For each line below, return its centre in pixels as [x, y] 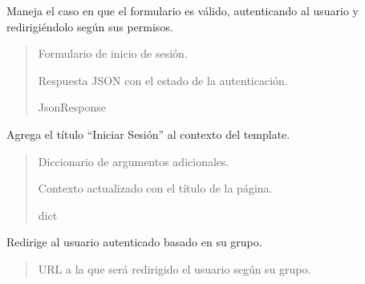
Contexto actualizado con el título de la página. [155, 188]
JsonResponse [72, 107]
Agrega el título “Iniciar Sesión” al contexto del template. [148, 134]
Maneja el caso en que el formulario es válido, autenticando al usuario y [183, 10]
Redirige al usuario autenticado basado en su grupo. [134, 242]
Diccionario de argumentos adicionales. [134, 161]
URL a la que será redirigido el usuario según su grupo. [174, 268]
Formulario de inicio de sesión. [113, 53]
